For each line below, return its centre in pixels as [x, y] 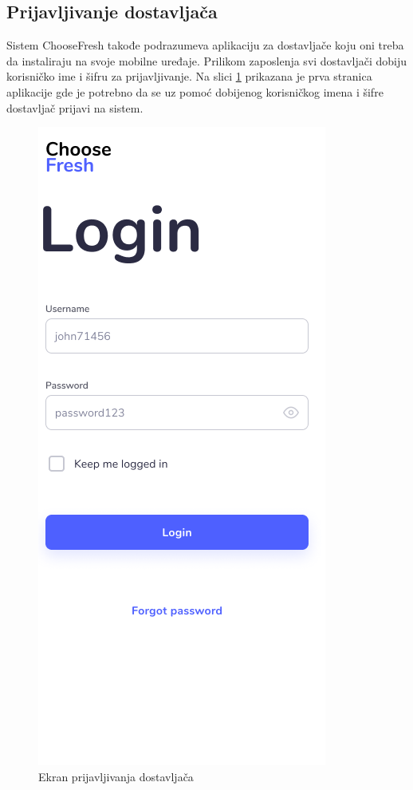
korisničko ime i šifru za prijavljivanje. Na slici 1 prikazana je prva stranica [189, 76]
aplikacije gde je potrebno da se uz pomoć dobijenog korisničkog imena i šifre [195, 91]
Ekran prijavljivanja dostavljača [116, 776]
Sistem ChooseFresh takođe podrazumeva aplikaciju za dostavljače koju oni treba [205, 45]
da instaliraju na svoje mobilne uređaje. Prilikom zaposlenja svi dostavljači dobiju [207, 60]
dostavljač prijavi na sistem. [75, 107]
